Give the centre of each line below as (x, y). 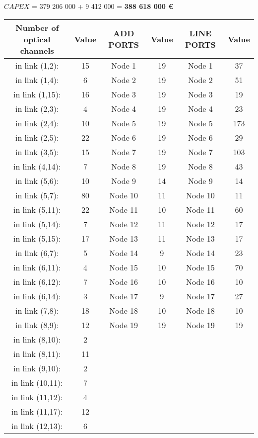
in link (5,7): (37, 195)
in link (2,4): (37, 123)
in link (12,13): (37, 426)
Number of (37, 27)
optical (37, 39)
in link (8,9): (37, 325)
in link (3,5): (37, 152)
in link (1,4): (37, 80)
